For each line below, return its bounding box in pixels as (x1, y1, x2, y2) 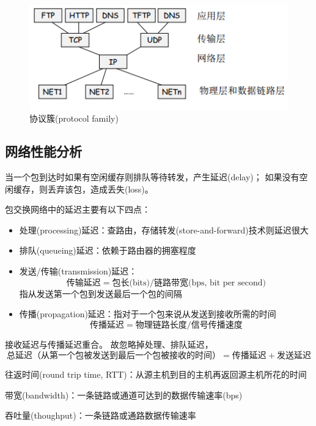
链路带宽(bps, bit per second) (154, 278, 266, 287)
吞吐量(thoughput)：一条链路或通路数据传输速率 (5, 409, 196, 422)
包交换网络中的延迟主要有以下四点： (5, 203, 150, 216)
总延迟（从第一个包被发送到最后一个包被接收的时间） (7, 351, 221, 361)
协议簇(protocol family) (29, 112, 119, 125)
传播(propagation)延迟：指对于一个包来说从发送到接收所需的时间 (19, 307, 276, 320)
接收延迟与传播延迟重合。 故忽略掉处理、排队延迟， (5, 337, 213, 350)
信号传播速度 (191, 320, 243, 329)
